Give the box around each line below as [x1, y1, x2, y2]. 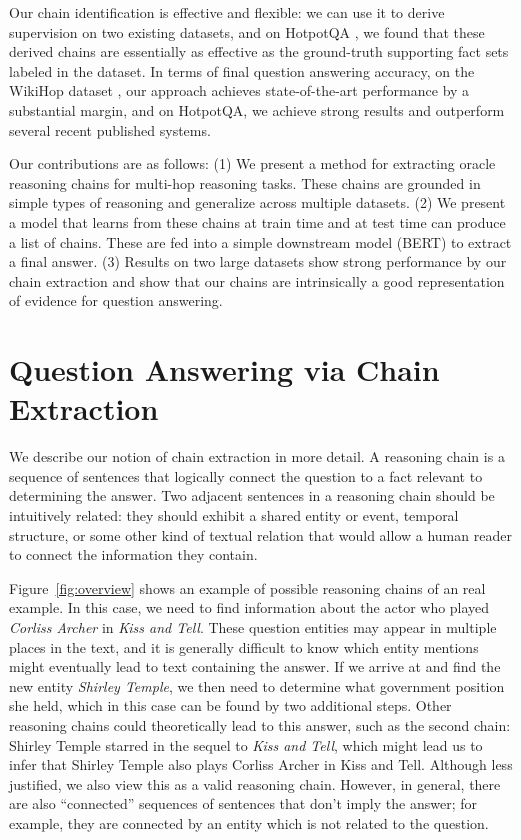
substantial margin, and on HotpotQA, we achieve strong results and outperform [9, 99, 505, 120]
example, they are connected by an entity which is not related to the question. [9, 812, 489, 833]
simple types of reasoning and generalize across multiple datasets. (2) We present [9, 192, 506, 213]
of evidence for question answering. [9, 290, 223, 311]
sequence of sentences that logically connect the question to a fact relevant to [9, 465, 483, 486]
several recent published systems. [9, 119, 211, 140]
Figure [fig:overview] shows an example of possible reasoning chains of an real [9, 577, 486, 598]
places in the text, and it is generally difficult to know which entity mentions [9, 636, 479, 657]
